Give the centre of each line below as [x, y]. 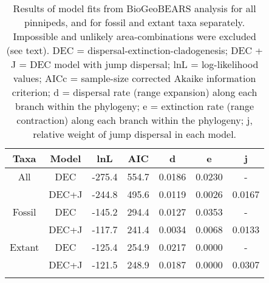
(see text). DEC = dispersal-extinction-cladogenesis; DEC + [134, 50]
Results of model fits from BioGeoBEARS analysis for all [134, 8]
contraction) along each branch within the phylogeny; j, [134, 120]
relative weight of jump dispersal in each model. [135, 134]
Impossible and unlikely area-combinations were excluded [134, 36]
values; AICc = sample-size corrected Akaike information [134, 78]
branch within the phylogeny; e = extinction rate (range [135, 106]
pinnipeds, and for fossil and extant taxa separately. [135, 22]
